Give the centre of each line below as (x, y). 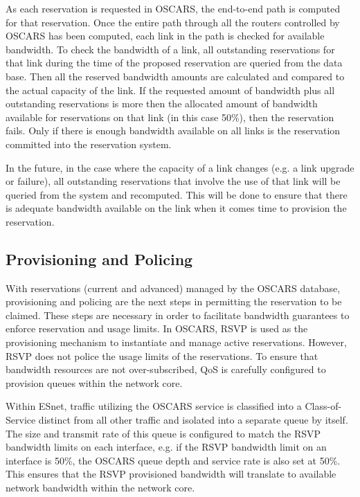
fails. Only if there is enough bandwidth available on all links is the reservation (173, 130)
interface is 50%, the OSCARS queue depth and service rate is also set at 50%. (173, 460)
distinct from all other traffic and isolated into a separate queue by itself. (193, 420)
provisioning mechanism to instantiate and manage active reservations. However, (176, 342)
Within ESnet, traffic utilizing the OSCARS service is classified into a (154, 406)
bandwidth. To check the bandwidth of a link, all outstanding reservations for (170, 49)
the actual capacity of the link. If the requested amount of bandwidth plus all (170, 90)
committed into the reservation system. (89, 144)
